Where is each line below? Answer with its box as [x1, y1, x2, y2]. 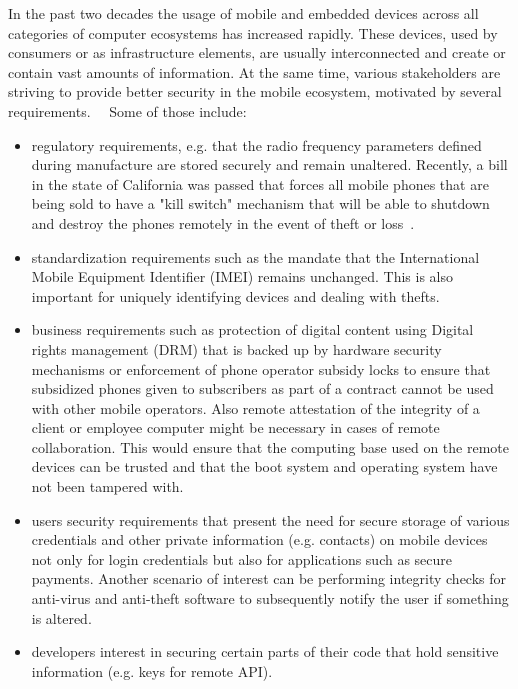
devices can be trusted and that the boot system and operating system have [31, 456, 498, 477]
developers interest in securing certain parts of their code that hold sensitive [31, 641, 499, 662]
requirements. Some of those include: [8, 100, 247, 121]
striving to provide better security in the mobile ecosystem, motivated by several [8, 81, 502, 102]
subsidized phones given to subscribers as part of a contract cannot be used [31, 378, 494, 399]
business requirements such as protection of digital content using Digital [31, 319, 474, 340]
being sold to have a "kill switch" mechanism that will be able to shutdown [31, 193, 490, 214]
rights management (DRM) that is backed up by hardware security [31, 338, 442, 359]
